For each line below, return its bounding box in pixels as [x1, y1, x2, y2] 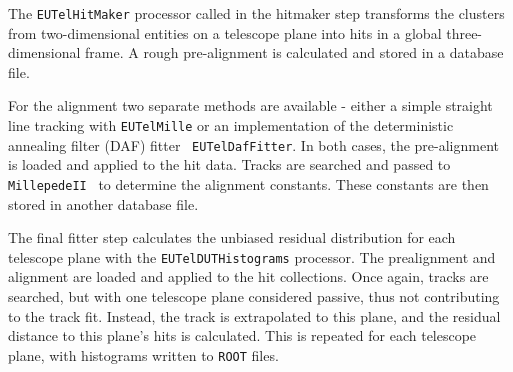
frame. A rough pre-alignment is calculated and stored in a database [85, 42, 504, 63]
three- [446, 22, 483, 43]
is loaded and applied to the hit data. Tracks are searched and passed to [8, 154, 451, 175]
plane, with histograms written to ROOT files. [8, 344, 279, 365]
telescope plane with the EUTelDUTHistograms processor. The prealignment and [8, 246, 496, 267]
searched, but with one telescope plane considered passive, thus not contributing [8, 286, 500, 307]
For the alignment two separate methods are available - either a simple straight [8, 95, 493, 116]
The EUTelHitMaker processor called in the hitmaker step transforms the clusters [8, 3, 505, 23]
